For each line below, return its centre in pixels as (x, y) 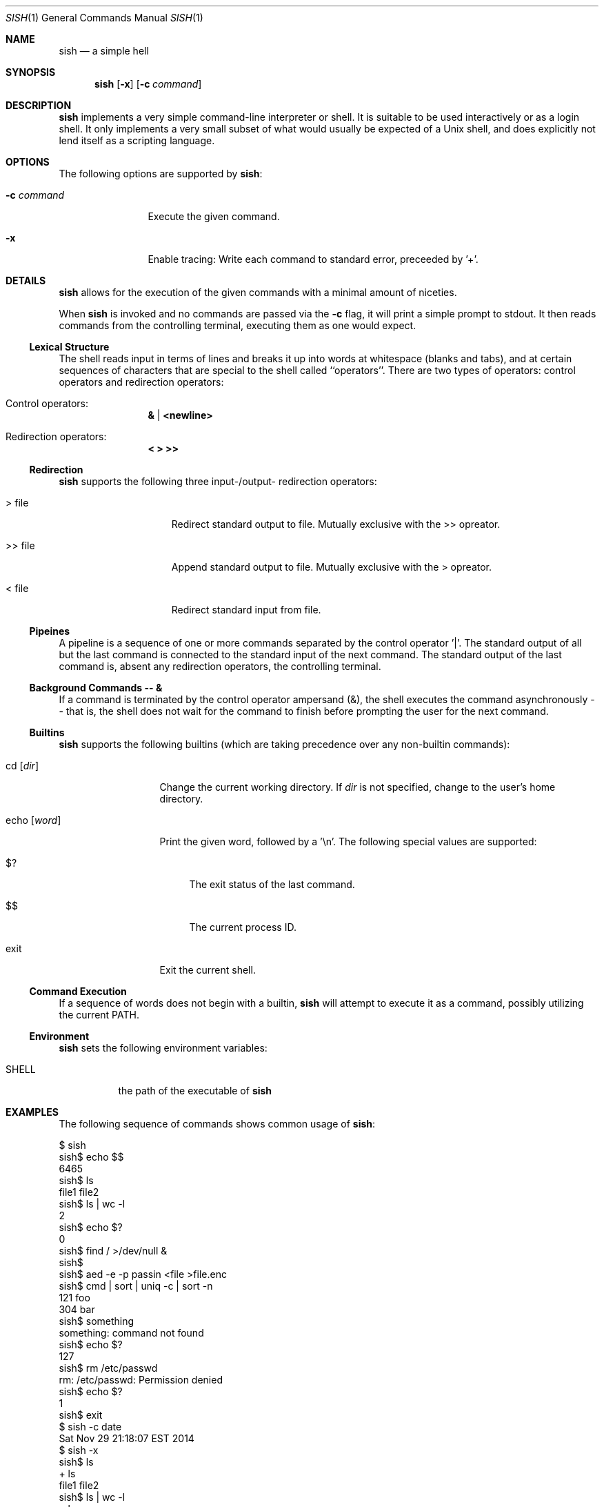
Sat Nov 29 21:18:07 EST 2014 (127, 1438)
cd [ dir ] (22, 766)
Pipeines (50, 631)
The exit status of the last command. (272, 884)
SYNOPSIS (31, 72)
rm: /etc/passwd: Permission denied (141, 1380)
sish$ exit (81, 1415)
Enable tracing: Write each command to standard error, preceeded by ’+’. (313, 259)
